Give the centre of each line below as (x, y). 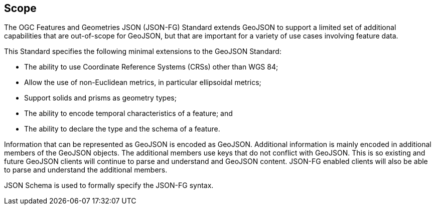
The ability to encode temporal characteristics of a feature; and (128, 113)
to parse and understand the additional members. (86, 170)
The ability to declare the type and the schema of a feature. (122, 129)
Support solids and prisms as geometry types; (100, 98)
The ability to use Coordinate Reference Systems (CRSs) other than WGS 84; (151, 67)
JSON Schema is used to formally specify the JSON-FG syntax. (109, 185)
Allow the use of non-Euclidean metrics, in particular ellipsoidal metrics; (143, 82)
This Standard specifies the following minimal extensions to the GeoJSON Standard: (143, 51)
